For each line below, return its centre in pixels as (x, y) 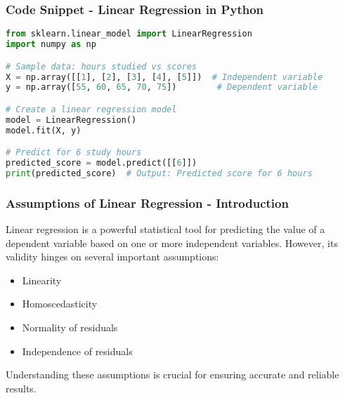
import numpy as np (51, 45)
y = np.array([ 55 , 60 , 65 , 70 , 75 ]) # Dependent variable (162, 87)
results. (21, 388)
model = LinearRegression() (71, 120)
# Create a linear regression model (91, 109)
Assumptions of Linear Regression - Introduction (147, 203)
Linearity (42, 280)
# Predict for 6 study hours (74, 153)
